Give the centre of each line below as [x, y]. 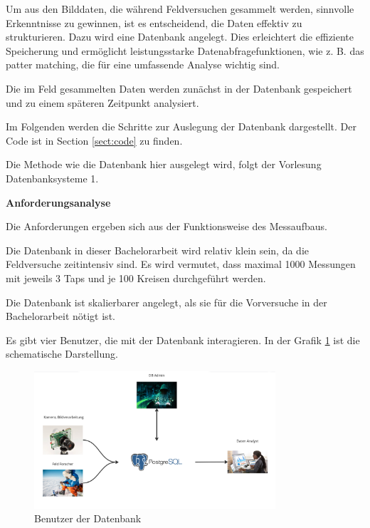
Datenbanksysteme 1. [52, 178]
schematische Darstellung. [62, 354]
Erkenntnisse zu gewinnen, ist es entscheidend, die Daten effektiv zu [154, 22]
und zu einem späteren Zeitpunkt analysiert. [102, 102]
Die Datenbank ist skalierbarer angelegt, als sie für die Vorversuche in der [166, 302]
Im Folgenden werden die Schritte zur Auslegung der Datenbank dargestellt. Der [181, 126]
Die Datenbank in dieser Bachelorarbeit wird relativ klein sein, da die [158, 250]
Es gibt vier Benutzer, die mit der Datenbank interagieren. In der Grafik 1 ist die [183, 340]
